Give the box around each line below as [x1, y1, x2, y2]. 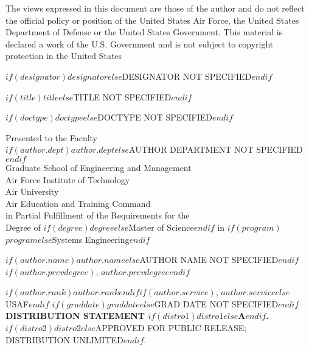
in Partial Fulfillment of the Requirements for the [5, 209, 190, 222]
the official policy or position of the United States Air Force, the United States [5, 13, 299, 26]
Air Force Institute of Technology [5, 173, 130, 186]
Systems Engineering [52, 233, 130, 245]
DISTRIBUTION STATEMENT [5, 309, 145, 322]
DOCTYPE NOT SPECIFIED [97, 111, 212, 124]
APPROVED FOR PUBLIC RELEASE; [95, 321, 247, 334]
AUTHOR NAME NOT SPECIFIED [139, 253, 279, 266]
